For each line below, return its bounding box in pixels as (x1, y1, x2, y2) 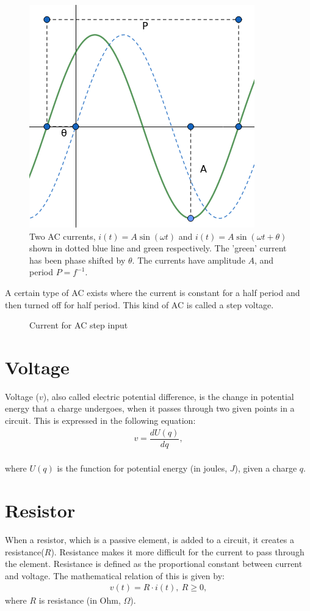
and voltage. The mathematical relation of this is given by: (5, 569, 225, 582)
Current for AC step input (29, 319, 128, 331)
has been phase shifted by (29, 253, 126, 266)
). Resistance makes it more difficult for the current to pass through (51, 545, 305, 558)
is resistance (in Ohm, (38, 594, 121, 607)
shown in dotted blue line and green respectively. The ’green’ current (29, 242, 287, 254)
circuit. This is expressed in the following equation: (5, 414, 196, 427)
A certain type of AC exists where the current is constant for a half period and (5, 286, 300, 298)
